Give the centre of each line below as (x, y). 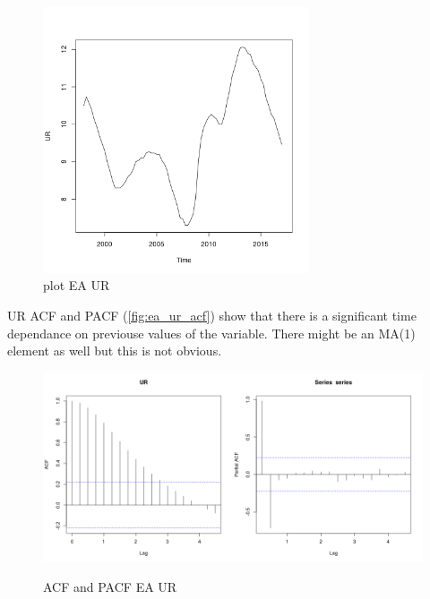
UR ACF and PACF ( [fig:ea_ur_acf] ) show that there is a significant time (212, 315)
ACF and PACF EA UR (110, 587)
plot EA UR (77, 285)
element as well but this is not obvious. (115, 351)
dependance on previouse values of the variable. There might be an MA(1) (211, 333)
